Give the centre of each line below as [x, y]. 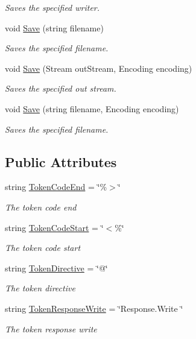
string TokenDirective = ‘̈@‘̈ [56, 268]
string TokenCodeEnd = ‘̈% [56, 187]
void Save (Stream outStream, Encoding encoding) [99, 68]
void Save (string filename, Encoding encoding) [92, 108]
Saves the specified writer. [52, 7]
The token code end [41, 207]
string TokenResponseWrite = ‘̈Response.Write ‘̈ [94, 308]
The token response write [51, 328]
